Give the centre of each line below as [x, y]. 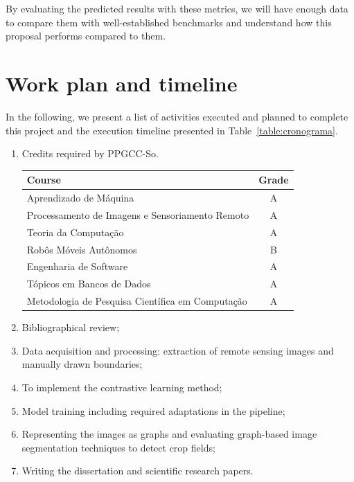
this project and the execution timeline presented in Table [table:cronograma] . [172, 130]
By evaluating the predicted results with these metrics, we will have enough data [177, 8]
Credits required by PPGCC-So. [90, 153]
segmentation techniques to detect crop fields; [118, 447]
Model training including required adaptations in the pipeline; [153, 410]
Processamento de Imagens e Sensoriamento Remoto [138, 214]
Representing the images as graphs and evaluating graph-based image [169, 434]
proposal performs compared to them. [86, 36]
